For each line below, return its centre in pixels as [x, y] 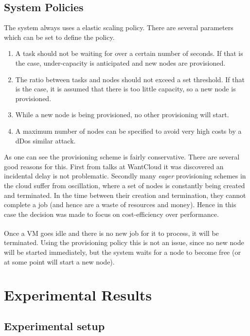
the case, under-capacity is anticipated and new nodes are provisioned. [120, 62]
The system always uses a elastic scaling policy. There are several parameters [119, 27]
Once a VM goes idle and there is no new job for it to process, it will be [111, 233]
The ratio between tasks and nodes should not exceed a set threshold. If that [130, 79]
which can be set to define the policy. [59, 37]
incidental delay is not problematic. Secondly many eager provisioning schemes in [125, 176]
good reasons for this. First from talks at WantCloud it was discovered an [114, 166]
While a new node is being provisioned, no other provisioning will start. [122, 115]
